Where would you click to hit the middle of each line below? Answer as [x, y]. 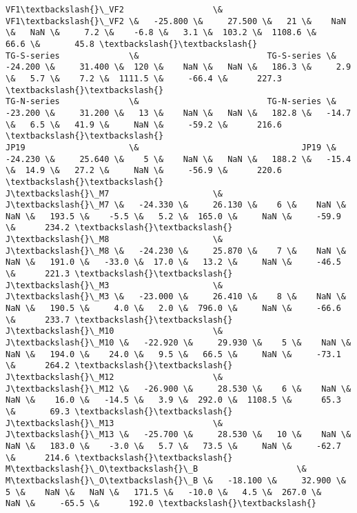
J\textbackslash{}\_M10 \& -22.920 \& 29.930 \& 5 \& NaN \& [178, 343]
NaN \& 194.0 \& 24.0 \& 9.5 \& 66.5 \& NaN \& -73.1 [173, 354]
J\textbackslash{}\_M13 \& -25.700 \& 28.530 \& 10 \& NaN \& [178, 435]
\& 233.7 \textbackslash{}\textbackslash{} [119, 320]
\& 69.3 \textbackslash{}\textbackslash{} [119, 411]
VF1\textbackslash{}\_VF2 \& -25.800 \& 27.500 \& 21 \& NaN [176, 21]
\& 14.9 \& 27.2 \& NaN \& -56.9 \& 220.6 [144, 171]
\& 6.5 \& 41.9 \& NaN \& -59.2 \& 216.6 [144, 124]
